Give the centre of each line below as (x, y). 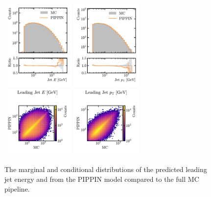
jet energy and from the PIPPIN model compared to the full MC (102, 179)
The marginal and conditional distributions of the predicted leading (106, 169)
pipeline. (17, 188)
